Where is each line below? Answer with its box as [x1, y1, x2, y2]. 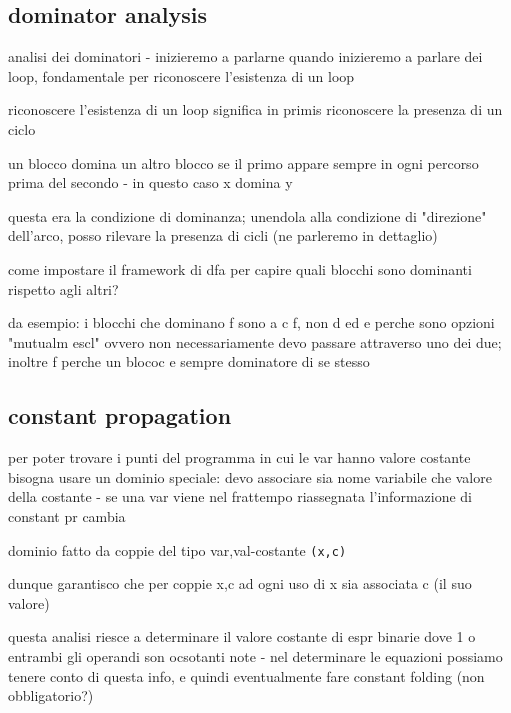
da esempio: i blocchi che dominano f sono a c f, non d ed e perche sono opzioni [8, 312, 495, 333]
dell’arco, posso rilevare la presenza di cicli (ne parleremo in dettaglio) [8, 225, 438, 246]
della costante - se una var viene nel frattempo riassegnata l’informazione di [8, 486, 473, 507]
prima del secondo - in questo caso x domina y [8, 172, 293, 193]
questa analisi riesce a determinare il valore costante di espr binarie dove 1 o [8, 626, 476, 647]
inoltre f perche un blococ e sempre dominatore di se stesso [8, 351, 370, 372]
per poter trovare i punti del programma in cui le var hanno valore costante [8, 447, 471, 468]
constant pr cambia [8, 505, 126, 526]
